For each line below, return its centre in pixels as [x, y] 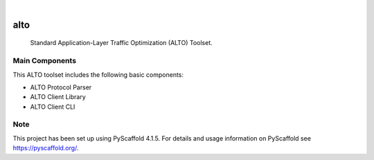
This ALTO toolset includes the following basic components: [98, 74]
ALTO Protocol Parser [61, 87]
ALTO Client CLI [53, 107]
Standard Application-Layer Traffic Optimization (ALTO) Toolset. [121, 43]
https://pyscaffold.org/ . [46, 148]
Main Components [44, 61]
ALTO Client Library [58, 97]
